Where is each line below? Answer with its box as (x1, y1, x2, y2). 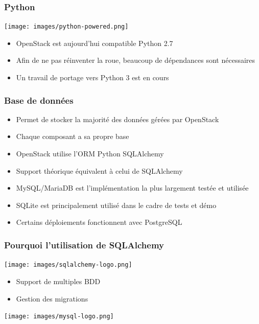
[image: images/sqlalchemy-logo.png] (4, 261, 132, 269)
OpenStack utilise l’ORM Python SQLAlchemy (16, 148, 164, 159)
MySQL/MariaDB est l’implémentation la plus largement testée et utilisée (16, 182, 249, 193)
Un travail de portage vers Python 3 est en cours (16, 72, 169, 83)
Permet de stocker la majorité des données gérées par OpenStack (16, 113, 219, 124)
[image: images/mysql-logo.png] (4, 313, 114, 320)
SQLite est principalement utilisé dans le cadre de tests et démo (16, 199, 217, 210)
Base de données (4, 94, 74, 106)
